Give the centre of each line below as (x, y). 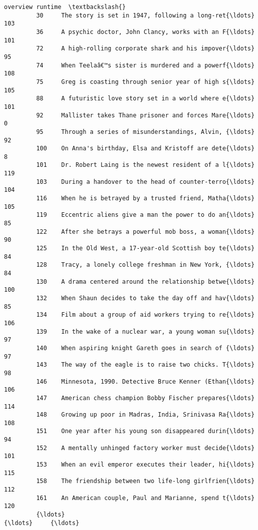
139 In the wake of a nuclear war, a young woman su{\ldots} (145, 331)
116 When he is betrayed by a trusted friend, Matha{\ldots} (145, 199)
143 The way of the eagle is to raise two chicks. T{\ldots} (145, 365)
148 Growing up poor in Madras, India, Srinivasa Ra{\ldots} (145, 415)
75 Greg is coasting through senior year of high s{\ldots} (145, 82)
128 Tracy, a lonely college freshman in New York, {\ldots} (145, 265)
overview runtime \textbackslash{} (65, 7)
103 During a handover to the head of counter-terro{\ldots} (145, 182)
